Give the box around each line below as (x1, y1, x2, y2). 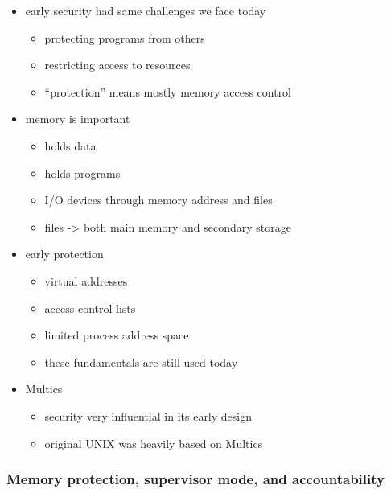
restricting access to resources (44, 56, 191, 73)
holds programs (44, 164, 121, 181)
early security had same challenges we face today (25, 2, 266, 18)
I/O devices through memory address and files (44, 191, 273, 208)
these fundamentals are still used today (44, 353, 238, 370)
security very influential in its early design (44, 407, 253, 424)
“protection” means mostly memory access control (44, 83, 292, 100)
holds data (44, 137, 97, 154)
